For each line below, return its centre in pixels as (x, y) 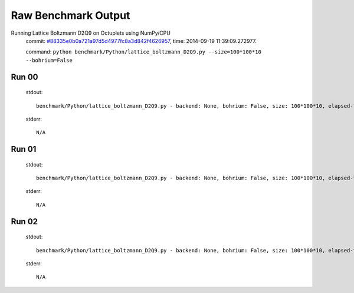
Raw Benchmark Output (71, 15)
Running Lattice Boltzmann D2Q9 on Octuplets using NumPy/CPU (91, 33)
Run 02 (24, 222)
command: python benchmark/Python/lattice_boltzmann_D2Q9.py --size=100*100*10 (144, 52)
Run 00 (24, 77)
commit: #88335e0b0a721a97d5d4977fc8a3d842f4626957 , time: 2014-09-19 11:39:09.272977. (141, 41)
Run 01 (24, 149)
